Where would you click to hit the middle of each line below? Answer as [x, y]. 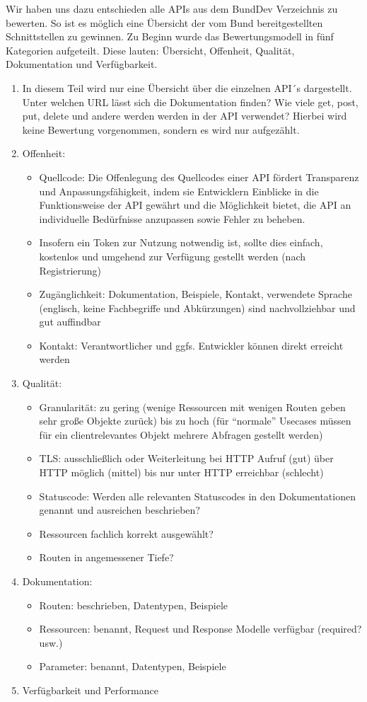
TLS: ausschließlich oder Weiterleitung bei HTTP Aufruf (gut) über [186, 458]
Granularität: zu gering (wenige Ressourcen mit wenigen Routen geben [192, 407]
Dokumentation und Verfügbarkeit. [82, 64]
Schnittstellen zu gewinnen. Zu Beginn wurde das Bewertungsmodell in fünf [170, 36]
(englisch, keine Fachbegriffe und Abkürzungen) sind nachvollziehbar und [197, 307]
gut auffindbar [70, 322]
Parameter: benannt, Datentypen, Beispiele [133, 666]
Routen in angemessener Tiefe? [106, 557]
